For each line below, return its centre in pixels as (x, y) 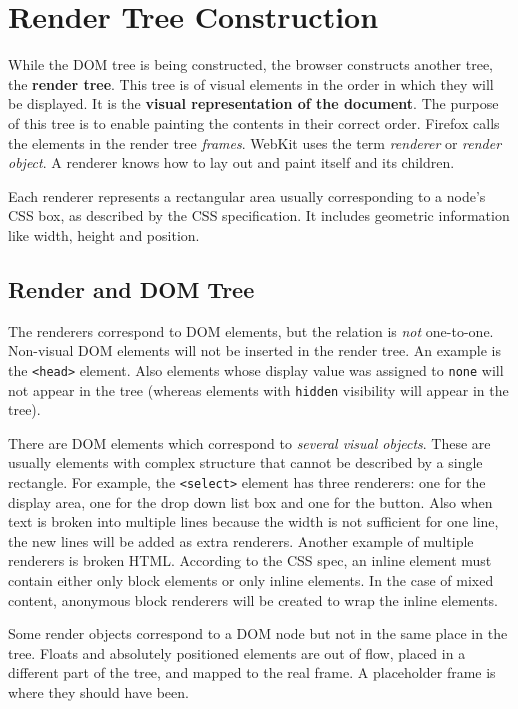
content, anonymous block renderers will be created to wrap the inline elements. (253, 599)
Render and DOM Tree (131, 288)
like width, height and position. (104, 234)
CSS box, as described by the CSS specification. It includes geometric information (259, 215)
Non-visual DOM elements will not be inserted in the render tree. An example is (254, 350)
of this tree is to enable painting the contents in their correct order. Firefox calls (254, 122)
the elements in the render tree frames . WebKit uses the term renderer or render (255, 142)
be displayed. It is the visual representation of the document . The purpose (253, 103)
